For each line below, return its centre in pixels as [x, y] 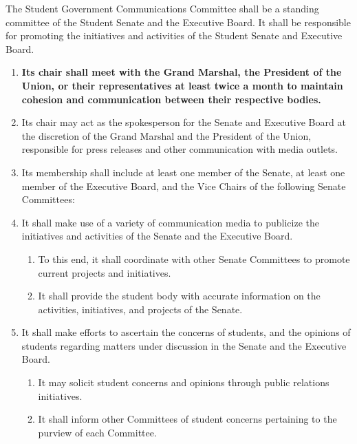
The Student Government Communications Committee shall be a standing [162, 8]
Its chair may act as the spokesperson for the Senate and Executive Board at [184, 122]
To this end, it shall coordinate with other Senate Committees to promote [194, 258]
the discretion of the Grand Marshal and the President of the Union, [166, 135]
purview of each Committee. [97, 432]
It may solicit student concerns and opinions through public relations [184, 382]
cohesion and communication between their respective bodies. [171, 99]
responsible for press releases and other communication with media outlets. [180, 149]
